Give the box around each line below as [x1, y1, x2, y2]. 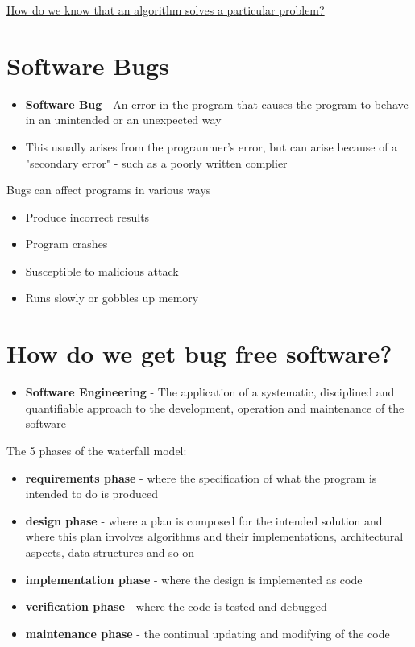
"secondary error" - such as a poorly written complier [25, 154, 288, 171]
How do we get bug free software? [6, 337, 392, 370]
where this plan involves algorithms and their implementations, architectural [25, 528, 404, 545]
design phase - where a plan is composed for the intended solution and [25, 512, 383, 529]
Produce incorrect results [25, 208, 150, 225]
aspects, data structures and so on [25, 543, 195, 560]
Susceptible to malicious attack [25, 262, 179, 279]
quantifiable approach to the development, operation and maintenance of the [25, 399, 405, 416]
